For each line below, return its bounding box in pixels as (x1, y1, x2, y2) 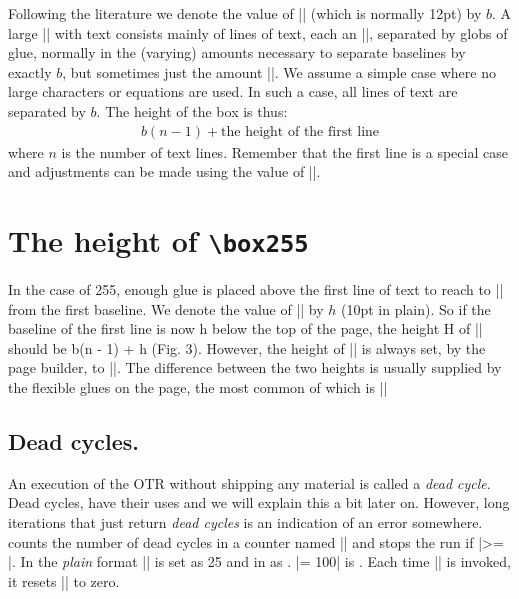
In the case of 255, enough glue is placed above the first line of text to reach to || (8, 279, 504, 300)
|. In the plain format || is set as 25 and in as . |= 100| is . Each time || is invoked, (8, 551, 511, 572)
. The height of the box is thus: (96, 100, 288, 121)
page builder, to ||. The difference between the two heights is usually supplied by (8, 357, 502, 378)
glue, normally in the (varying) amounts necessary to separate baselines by (8, 42, 466, 63)
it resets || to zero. (8, 570, 120, 591)
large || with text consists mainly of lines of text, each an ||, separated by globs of (8, 22, 508, 43)
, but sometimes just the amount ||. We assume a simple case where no (62, 61, 496, 82)
